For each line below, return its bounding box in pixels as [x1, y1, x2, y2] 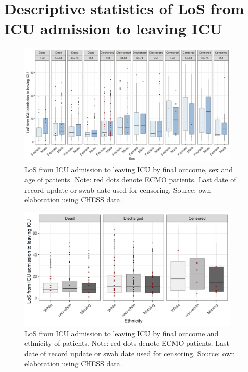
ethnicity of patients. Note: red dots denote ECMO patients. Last [24, 338, 229, 348]
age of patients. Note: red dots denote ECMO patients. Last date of [24, 174, 236, 184]
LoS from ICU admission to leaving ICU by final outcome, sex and [24, 164, 233, 175]
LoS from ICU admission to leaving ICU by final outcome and [24, 328, 219, 338]
